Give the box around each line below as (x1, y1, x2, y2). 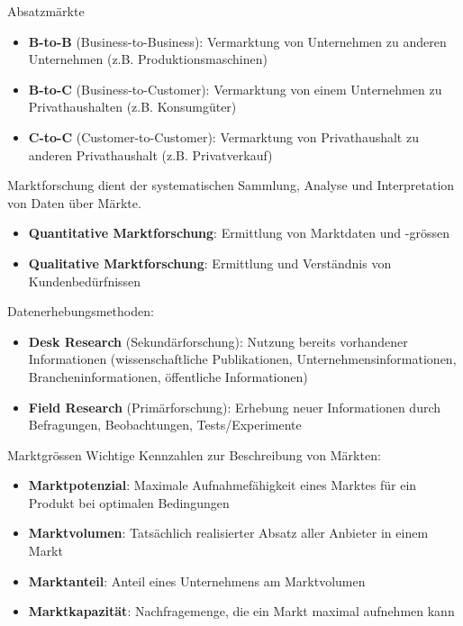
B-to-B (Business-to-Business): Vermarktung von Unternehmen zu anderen (28, 32, 447, 50)
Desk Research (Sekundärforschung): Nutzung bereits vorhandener (28, 331, 408, 350)
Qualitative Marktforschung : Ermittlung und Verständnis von (28, 253, 392, 272)
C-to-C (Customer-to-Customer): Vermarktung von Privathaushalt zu (28, 127, 419, 146)
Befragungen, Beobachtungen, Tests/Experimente (28, 415, 302, 434)
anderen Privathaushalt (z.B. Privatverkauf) (28, 145, 273, 164)
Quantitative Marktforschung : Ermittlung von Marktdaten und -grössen (28, 223, 449, 242)
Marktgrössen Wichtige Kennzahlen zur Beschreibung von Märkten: (7, 445, 381, 464)
